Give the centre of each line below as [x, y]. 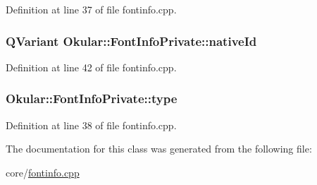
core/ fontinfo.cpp [43, 172]
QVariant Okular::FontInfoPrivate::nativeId [131, 41]
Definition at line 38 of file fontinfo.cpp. [91, 125]
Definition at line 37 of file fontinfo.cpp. [91, 9]
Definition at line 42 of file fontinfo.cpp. [91, 67]
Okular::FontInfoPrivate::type [92, 99]
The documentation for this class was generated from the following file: [159, 149]
